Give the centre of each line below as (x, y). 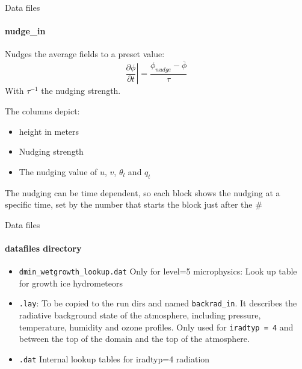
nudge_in (25, 31)
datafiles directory (43, 248)
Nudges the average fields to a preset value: (85, 54)
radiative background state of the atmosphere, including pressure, (140, 315)
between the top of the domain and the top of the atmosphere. (134, 339)
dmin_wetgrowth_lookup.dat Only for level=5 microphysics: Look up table (158, 271)
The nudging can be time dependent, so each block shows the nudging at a (143, 192)
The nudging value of (58, 171)
